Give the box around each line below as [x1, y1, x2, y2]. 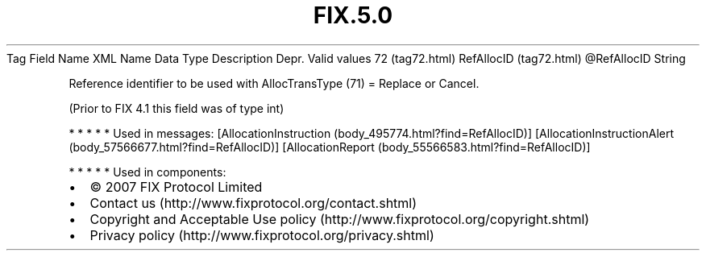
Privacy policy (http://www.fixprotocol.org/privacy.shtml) [89, 226, 434, 243]
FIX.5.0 [313, 2, 393, 29]
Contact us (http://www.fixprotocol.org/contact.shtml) [89, 194, 417, 211]
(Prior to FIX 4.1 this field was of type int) [69, 101, 284, 115]
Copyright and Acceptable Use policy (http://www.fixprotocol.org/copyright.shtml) [89, 210, 590, 227]
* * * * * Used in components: [69, 164, 226, 179]
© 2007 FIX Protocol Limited [89, 178, 263, 195]
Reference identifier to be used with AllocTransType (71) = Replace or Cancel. [69, 76, 480, 90]
